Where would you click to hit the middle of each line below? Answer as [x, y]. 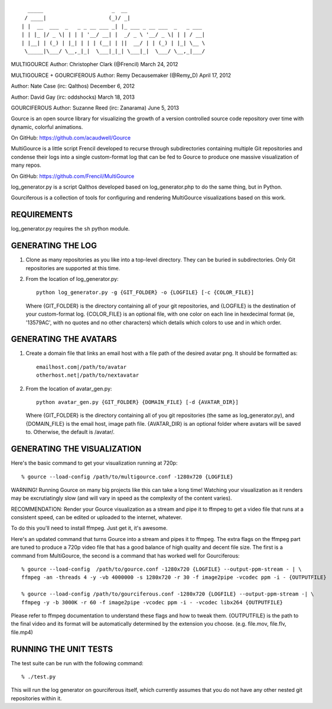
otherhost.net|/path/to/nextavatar [88, 375]
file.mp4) [22, 632]
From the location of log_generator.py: [72, 279]
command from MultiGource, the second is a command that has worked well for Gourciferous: [125, 555]
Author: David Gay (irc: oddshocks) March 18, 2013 [73, 97]
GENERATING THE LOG [54, 246]
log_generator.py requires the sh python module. [70, 229]
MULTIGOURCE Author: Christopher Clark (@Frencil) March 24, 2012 [95, 64]
